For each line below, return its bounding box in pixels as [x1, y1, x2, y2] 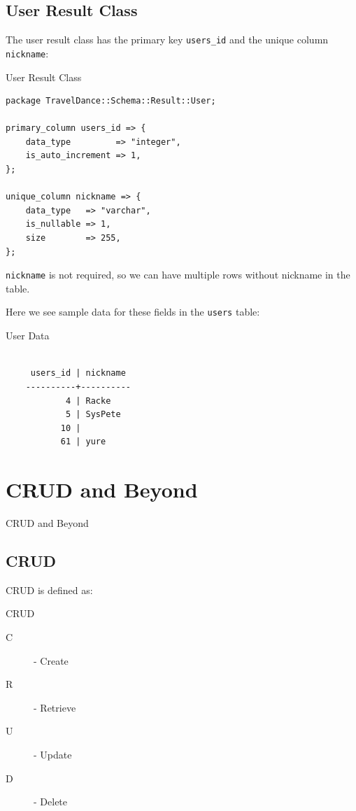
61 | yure [60, 437, 106, 447]
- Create [34, 653, 69, 668]
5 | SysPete [65, 409, 121, 420]
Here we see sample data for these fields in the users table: [6, 304, 260, 319]
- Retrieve [34, 700, 76, 714]
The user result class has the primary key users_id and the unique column [6, 32, 329, 47]
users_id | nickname [30, 368, 126, 379]
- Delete [34, 794, 68, 809]
